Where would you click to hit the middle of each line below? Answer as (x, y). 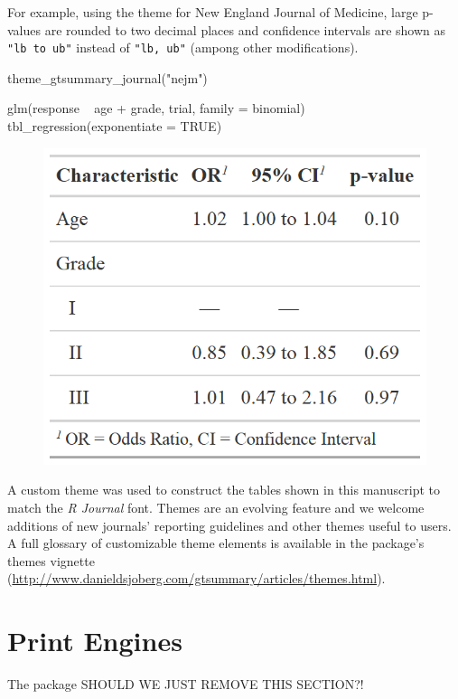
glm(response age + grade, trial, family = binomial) (156, 108)
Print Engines (95, 641)
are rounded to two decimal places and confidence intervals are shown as (245, 29)
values (24, 29)
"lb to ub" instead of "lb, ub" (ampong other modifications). (183, 47)
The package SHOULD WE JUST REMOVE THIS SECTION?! (186, 684)
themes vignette (51, 560)
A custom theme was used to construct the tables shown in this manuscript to (224, 490)
